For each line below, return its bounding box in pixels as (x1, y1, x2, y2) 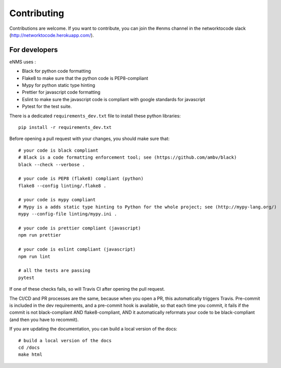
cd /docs (18, 344, 40, 350)
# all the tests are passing (18, 268, 90, 273)
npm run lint (18, 253, 51, 259)
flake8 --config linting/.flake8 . (18, 182, 107, 189)
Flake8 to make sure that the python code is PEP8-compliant (22, 75, 149, 81)
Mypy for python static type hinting (22, 82, 96, 88)
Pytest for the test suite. (22, 104, 72, 110)
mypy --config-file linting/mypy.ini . (18, 211, 117, 217)
